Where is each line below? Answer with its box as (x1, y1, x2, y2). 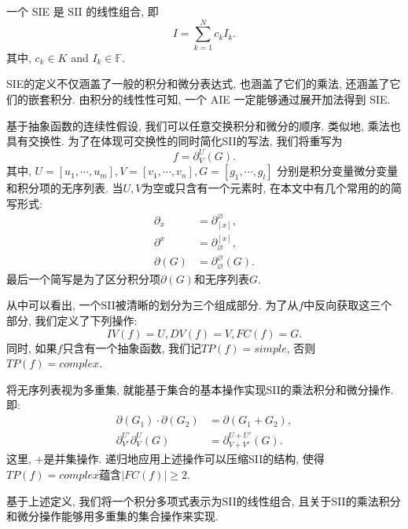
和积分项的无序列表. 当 (6, 180, 123, 196)
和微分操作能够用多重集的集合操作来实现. (6, 508, 219, 524)
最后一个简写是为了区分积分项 (6, 270, 160, 286)
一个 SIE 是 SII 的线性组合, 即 (6, 3, 159, 19)
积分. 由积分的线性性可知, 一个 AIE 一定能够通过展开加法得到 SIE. (50, 90, 391, 107)
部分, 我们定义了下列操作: (6, 312, 138, 329)
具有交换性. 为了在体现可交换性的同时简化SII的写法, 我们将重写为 (6, 133, 343, 149)
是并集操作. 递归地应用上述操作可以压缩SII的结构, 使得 (43, 451, 325, 467)
